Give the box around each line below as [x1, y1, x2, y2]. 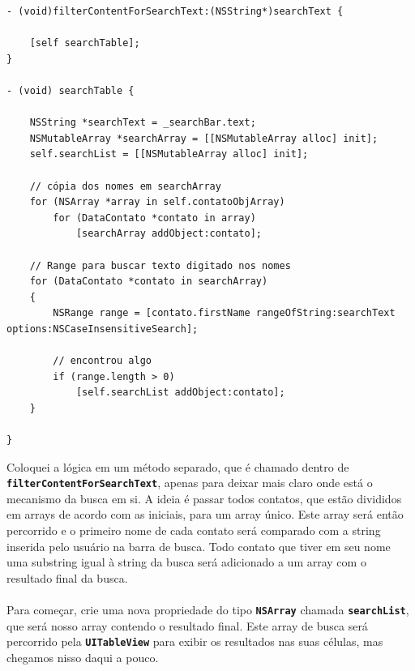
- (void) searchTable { [6, 84, 135, 96]
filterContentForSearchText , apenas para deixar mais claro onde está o [6, 474, 373, 491]
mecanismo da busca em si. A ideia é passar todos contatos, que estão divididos [6, 489, 402, 506]
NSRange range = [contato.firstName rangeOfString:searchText [53, 307, 396, 319]
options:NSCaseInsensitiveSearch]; [6, 323, 199, 335]
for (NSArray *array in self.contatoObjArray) [29, 196, 285, 208]
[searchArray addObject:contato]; [75, 228, 262, 240]
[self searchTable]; [29, 37, 140, 49]
